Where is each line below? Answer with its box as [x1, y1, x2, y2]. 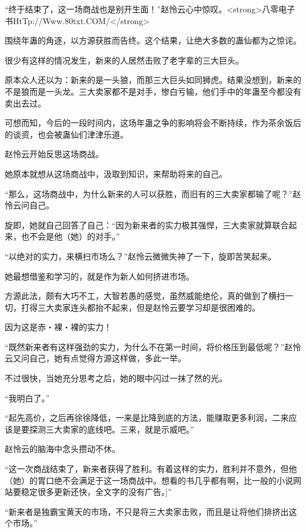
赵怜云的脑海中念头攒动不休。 [5, 443, 120, 455]
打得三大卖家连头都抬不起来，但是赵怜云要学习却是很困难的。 [21, 301, 260, 313]
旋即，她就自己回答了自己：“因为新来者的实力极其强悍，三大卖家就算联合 [5, 218, 289, 231]
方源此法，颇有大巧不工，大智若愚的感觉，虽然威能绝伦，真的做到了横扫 [5, 290, 285, 302]
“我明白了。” [5, 391, 50, 404]
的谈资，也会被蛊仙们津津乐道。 [5, 128, 128, 140]
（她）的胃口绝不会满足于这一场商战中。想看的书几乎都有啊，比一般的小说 [5, 474, 293, 486]
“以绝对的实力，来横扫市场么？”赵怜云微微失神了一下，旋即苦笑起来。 [5, 250, 277, 262]
